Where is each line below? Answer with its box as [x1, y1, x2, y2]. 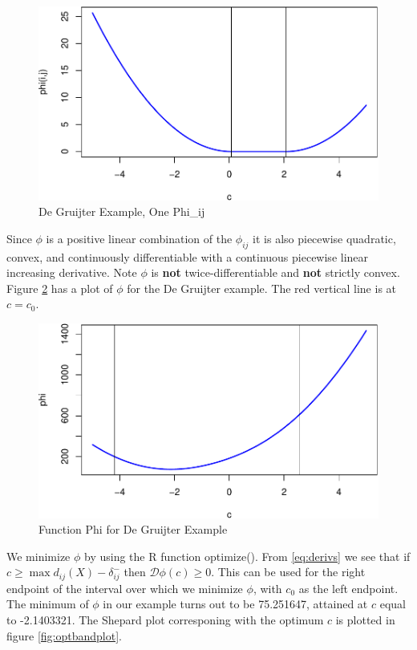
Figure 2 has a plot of [6, 279, 113, 296]
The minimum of [6, 595, 89, 612]
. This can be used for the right [211, 563, 366, 580]
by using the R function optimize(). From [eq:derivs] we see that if [84, 547, 411, 564]
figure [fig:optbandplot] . [6, 627, 123, 644]
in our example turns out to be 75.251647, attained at [103, 595, 368, 612]
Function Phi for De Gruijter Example [38, 521, 228, 538]
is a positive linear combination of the [46, 230, 233, 246]
